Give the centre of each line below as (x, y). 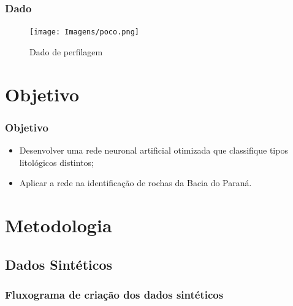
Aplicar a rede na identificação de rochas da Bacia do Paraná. (135, 183)
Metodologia (59, 225)
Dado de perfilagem (66, 51)
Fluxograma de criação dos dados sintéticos (114, 294)
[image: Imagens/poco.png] (84, 32)
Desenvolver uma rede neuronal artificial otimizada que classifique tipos (154, 150)
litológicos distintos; (56, 162)
